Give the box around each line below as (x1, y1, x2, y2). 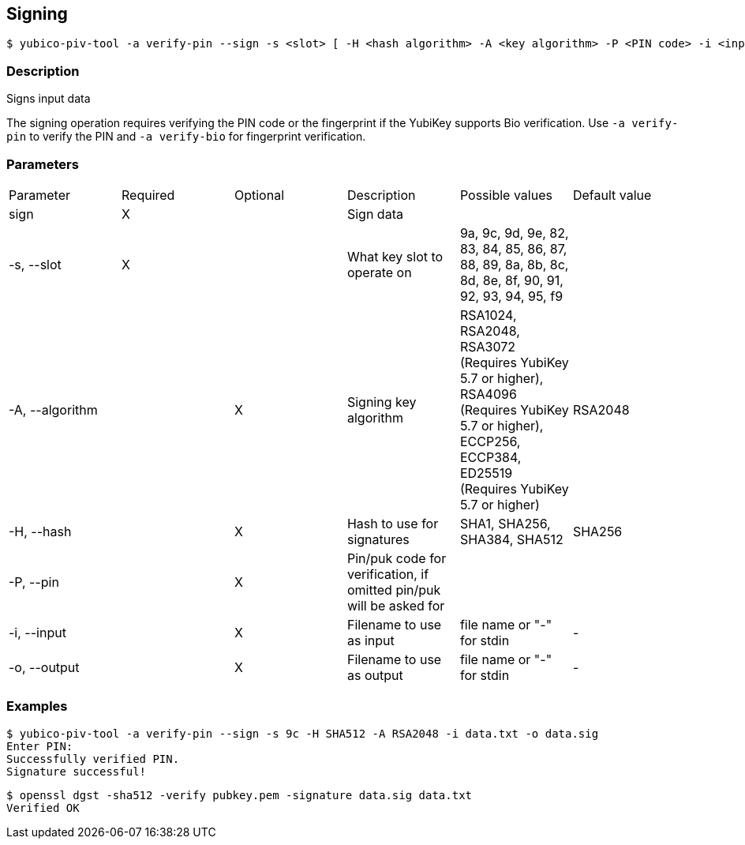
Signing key (346, 393, 417, 410)
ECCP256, (459, 433, 521, 449)
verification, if (346, 565, 429, 582)
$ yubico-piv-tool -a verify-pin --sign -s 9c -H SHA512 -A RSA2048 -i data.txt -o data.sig (6, 727, 599, 740)
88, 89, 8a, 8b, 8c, (459, 256, 569, 272)
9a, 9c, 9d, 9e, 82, (459, 224, 569, 241)
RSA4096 (459, 385, 517, 402)
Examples (6, 698, 68, 715)
